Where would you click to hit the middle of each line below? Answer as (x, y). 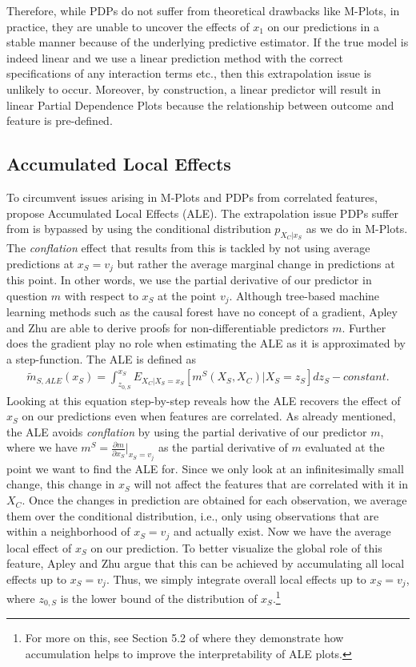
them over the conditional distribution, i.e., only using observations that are (193, 515)
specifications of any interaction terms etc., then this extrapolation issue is (189, 73)
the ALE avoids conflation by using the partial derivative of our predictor (187, 431)
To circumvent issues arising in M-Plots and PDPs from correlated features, (192, 197)
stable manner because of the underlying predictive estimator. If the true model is (208, 42)
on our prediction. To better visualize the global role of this (236, 547)
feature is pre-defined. (60, 121)
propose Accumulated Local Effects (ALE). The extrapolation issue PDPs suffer (202, 213)
